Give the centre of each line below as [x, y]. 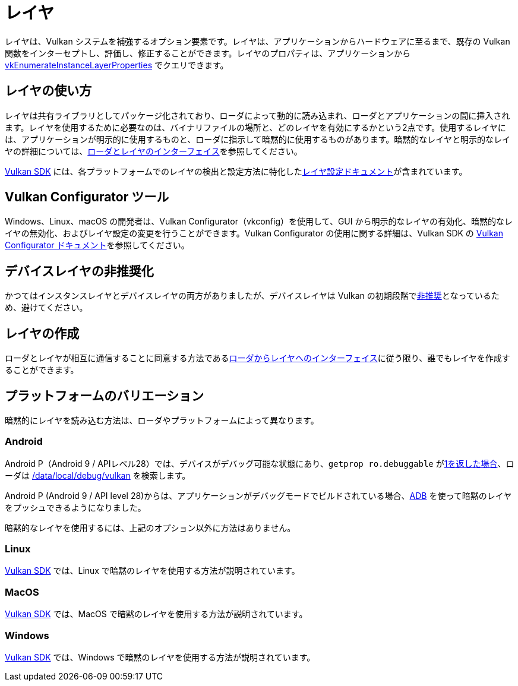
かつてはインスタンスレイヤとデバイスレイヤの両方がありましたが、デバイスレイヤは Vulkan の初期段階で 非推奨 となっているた [252, 296]
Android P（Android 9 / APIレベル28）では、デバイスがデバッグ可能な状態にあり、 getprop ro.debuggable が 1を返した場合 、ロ [260, 463]
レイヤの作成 [42, 333]
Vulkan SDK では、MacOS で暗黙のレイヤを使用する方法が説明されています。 [156, 614]
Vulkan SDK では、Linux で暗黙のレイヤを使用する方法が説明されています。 [152, 571]
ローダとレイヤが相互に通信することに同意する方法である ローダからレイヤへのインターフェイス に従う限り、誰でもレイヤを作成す [258, 358]
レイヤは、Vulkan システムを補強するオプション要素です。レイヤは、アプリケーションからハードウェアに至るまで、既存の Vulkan [258, 41]
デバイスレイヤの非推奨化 [79, 271]
